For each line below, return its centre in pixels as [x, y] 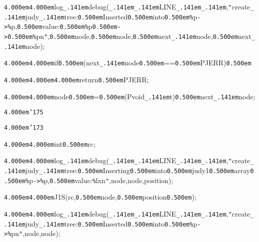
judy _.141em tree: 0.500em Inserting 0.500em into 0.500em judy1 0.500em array [138, 170]
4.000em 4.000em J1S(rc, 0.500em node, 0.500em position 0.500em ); [100, 197]
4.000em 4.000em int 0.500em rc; [50, 143]
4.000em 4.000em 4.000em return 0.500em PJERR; [76, 79]
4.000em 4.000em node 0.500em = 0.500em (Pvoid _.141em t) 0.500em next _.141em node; [130, 96]
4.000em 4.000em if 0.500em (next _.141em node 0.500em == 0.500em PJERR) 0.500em [128, 63]
